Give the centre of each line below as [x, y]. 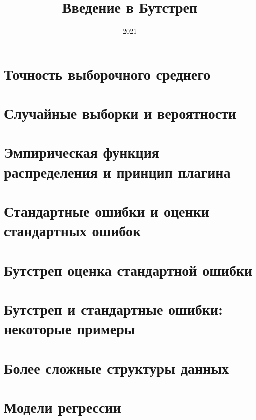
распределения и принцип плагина [117, 172]
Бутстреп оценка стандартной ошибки [128, 270]
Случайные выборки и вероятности [120, 113]
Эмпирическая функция [82, 152]
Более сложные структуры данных [117, 368]
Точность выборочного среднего [107, 74]
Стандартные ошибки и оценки [107, 211]
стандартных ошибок [73, 231]
